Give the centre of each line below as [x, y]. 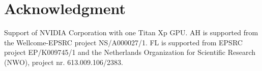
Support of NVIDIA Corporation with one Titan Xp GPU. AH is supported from [131, 32]
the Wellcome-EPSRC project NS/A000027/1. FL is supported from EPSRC [123, 42]
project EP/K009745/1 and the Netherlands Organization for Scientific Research [130, 52]
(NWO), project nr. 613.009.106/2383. [64, 62]
